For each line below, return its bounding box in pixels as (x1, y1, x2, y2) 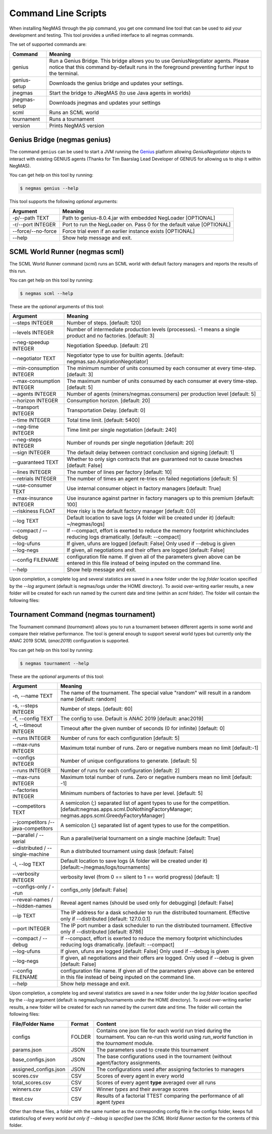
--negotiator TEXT (12, 355, 56, 362)
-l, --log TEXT (12, 860, 45, 868)
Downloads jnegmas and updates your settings (49, 99, 161, 106)
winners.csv (12, 1086, 41, 1093)
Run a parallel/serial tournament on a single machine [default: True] (60, 835, 220, 842)
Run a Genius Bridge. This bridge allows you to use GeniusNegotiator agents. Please (49, 57, 249, 64)
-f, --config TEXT (12, 715, 53, 722)
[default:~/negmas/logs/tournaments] (60, 864, 150, 871)
